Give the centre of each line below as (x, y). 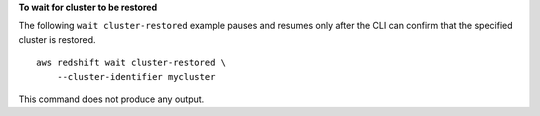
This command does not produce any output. (111, 99)
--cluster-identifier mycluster (136, 76)
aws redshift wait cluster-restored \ (131, 63)
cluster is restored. (57, 39)
